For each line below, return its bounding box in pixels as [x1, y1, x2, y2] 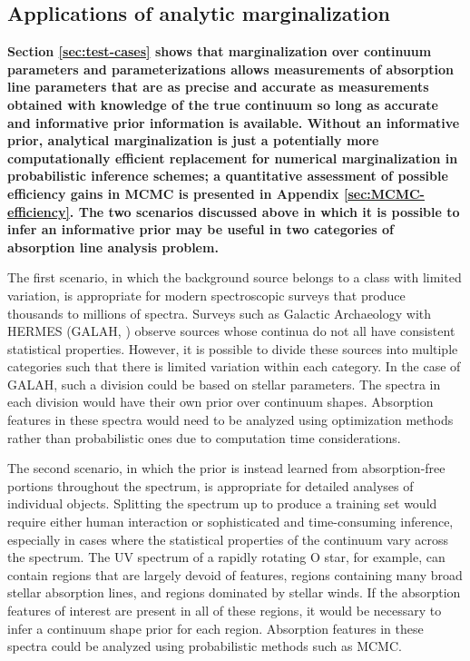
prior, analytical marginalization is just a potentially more [7, 131, 379, 150]
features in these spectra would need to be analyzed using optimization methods [7, 410, 454, 429]
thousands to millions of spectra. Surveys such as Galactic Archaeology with [7, 303, 432, 322]
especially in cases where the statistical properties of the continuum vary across [7, 529, 449, 548]
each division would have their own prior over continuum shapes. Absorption [7, 392, 434, 411]
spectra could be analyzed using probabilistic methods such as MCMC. [7, 636, 402, 656]
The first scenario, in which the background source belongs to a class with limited [7, 268, 462, 287]
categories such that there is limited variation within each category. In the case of [7, 357, 461, 376]
